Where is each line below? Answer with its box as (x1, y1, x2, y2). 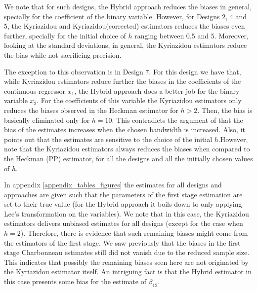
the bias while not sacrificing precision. (4, 49, 122, 60)
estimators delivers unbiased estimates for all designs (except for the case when (4, 218, 243, 228)
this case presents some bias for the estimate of (4, 276, 146, 287)
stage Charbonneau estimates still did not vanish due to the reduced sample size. (4, 247, 250, 257)
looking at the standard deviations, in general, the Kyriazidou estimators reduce (4, 40, 247, 50)
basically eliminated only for (4, 114, 90, 125)
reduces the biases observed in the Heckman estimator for (4, 105, 178, 115)
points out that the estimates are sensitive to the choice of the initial (4, 134, 213, 144)
